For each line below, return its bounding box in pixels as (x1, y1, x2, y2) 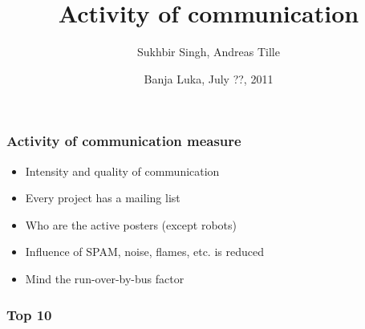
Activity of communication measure (6, 131, 241, 151)
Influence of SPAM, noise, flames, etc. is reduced (25, 243, 264, 260)
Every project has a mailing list (25, 189, 180, 206)
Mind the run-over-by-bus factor (25, 270, 185, 286)
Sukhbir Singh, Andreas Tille (137, 43, 280, 60)
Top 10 (6, 304, 52, 324)
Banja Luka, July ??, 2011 (144, 70, 274, 87)
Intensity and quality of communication (25, 162, 220, 179)
